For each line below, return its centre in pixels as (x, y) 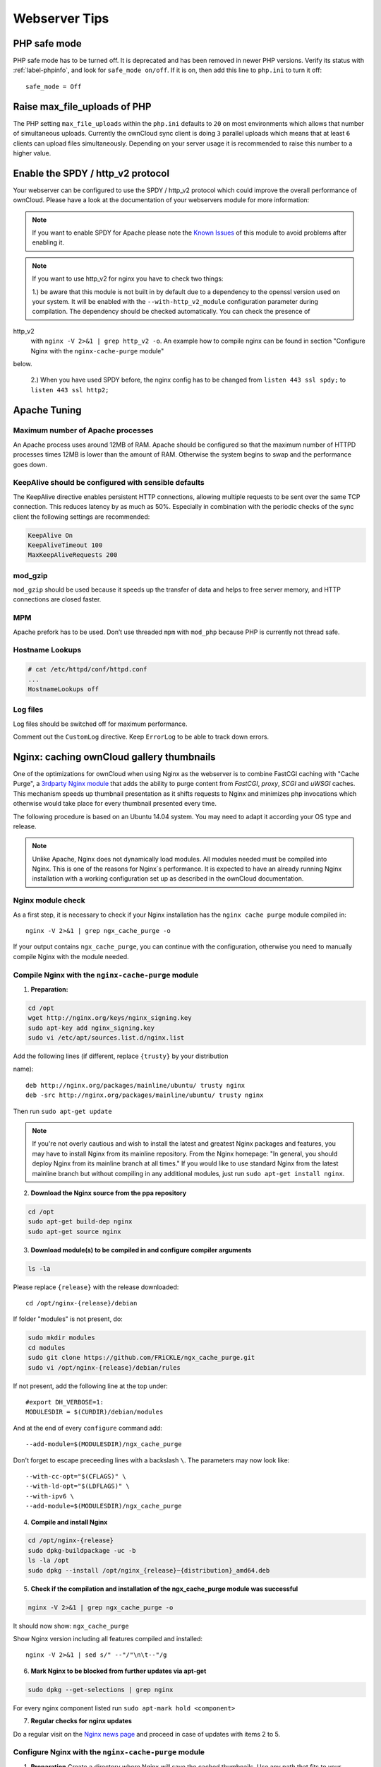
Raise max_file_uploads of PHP (82, 106)
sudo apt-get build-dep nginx (80, 1222)
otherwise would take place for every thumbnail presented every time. (115, 804)
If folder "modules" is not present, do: (68, 1319)
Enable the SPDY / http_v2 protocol (91, 173)
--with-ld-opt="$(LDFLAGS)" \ (78, 1486)
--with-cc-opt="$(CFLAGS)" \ (76, 1476)
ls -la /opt (49, 1561)
